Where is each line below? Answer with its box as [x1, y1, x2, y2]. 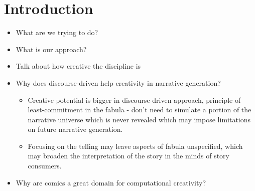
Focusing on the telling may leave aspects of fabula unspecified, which [28, 140, 243, 151]
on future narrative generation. [28, 124, 123, 134]
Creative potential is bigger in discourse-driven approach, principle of [28, 94, 241, 105]
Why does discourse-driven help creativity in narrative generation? [16, 77, 221, 88]
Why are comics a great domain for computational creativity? [16, 177, 206, 187]
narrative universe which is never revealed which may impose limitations [28, 114, 251, 124]
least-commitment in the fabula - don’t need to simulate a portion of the [28, 104, 251, 115]
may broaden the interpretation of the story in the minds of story [28, 150, 229, 161]
